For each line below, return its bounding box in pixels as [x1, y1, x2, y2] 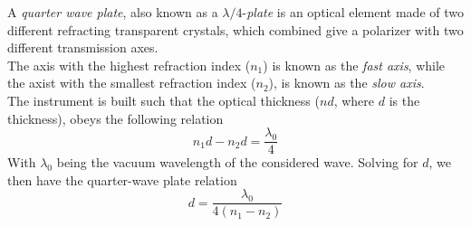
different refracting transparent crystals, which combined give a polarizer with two [7, 20, 464, 39]
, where [333, 90, 375, 109]
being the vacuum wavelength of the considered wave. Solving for [56, 153, 418, 172]
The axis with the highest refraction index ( [7, 55, 251, 74]
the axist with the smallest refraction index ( [7, 73, 256, 92]
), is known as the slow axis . [268, 73, 425, 92]
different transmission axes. [7, 38, 159, 57]
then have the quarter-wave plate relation [7, 170, 237, 189]
